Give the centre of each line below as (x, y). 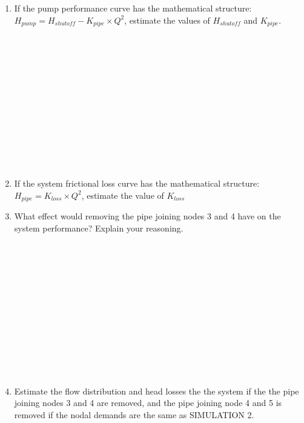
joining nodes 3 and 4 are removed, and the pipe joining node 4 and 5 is (148, 403)
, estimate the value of (123, 195)
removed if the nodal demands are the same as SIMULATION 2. (134, 414)
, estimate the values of (167, 20)
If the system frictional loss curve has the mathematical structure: (137, 183)
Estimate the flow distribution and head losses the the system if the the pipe (157, 391)
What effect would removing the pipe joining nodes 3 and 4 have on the (147, 216)
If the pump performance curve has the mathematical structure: (133, 8)
